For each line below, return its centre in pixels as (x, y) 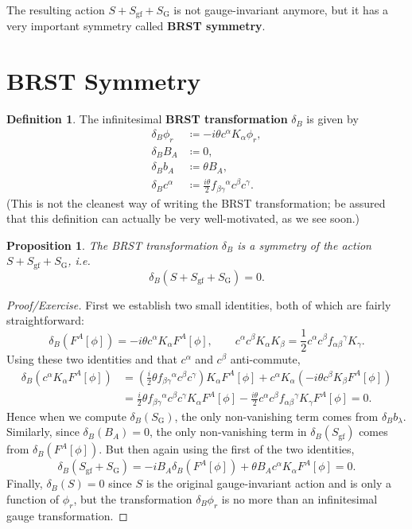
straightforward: (45, 320)
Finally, (25, 483)
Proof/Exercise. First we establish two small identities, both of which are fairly (199, 304)
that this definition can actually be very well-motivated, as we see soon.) (183, 218)
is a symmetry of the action (304, 245)
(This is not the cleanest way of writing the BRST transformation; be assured (196, 202)
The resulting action (56, 10)
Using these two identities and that (92, 359)
